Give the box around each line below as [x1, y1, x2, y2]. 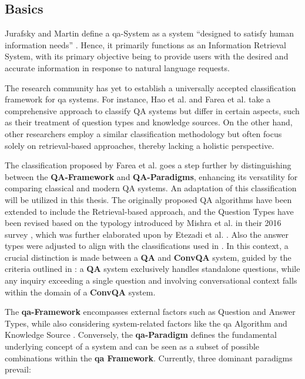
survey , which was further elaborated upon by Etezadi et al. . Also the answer [5, 228, 289, 240]
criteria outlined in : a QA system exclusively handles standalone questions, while [5, 262, 300, 275]
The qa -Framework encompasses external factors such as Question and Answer [5, 305, 296, 318]
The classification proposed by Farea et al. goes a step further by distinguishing [5, 159, 291, 171]
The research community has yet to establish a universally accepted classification [5, 81, 296, 94]
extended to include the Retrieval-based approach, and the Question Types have [5, 205, 294, 217]
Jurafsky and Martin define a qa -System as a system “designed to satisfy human [5, 27, 294, 39]
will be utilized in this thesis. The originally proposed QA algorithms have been [5, 193, 292, 205]
